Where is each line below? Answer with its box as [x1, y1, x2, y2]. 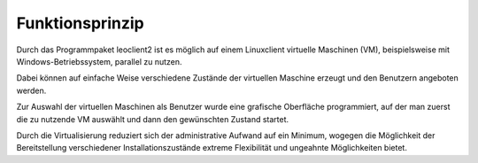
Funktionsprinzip [16, 13, 145, 33]
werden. [16, 85, 47, 96]
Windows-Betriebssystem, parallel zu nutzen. [16, 56, 182, 66]
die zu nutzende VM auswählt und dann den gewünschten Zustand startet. [16, 113, 289, 124]
